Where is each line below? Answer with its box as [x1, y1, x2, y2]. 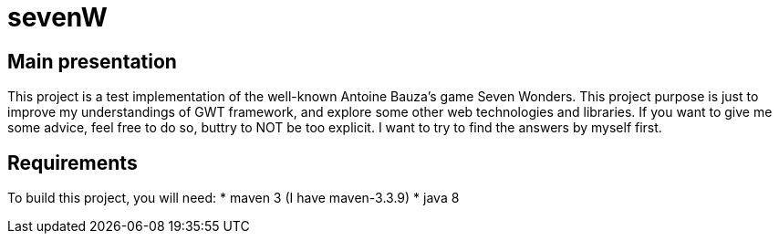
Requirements [7, 151, 138, 174]
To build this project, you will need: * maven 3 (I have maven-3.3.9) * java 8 [7, 190, 460, 206]
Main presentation [7, 49, 177, 73]
